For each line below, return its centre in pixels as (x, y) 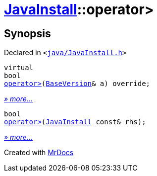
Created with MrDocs (39, 153)
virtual (19, 68)
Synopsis (27, 33)
